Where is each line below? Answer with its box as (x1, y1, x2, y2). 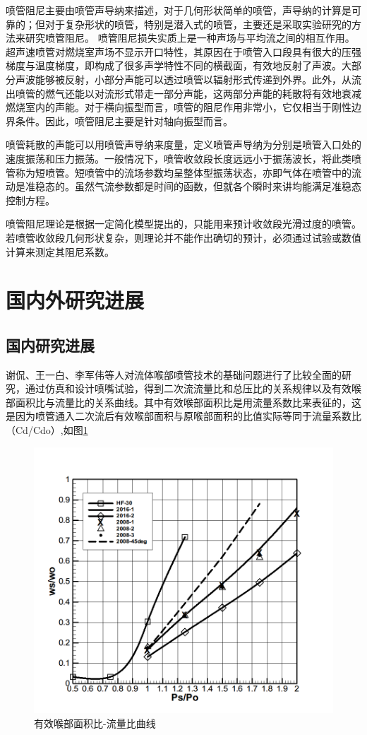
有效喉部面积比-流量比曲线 (34, 715, 156, 730)
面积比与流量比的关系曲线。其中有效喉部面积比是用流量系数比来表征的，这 (15, 394, 361, 409)
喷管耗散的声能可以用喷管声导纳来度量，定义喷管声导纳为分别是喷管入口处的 (6, 137, 361, 152)
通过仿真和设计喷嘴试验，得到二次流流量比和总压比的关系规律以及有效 (25, 381, 351, 396)
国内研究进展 (6, 334, 95, 355)
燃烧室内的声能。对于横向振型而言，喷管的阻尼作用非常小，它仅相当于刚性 (6, 100, 351, 114)
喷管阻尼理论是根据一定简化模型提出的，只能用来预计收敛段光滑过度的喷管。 (6, 216, 361, 231)
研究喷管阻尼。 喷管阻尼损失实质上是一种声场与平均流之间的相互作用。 (25, 30, 355, 45)
